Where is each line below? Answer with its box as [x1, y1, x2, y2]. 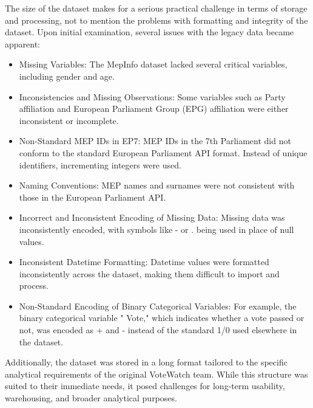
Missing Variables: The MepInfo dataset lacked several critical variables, [19, 58, 288, 71]
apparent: [5, 37, 41, 50]
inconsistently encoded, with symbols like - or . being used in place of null [19, 223, 294, 235]
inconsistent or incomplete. [19, 114, 119, 126]
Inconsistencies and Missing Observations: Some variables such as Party [19, 90, 286, 103]
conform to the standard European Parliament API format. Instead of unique [19, 146, 308, 159]
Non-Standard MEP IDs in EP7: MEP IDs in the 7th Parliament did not [19, 134, 291, 147]
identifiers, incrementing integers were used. [19, 158, 181, 171]
